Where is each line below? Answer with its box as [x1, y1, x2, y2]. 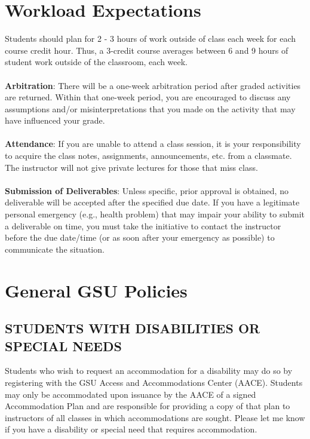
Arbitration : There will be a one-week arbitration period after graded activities [5, 79, 301, 91]
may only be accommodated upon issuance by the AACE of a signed [5, 388, 256, 400]
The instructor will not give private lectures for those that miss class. [5, 161, 258, 173]
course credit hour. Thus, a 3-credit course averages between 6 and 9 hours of [5, 44, 288, 56]
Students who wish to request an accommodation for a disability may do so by [5, 364, 293, 377]
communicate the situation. [5, 242, 105, 255]
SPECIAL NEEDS [5, 336, 122, 355]
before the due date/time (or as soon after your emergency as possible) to [5, 231, 275, 244]
